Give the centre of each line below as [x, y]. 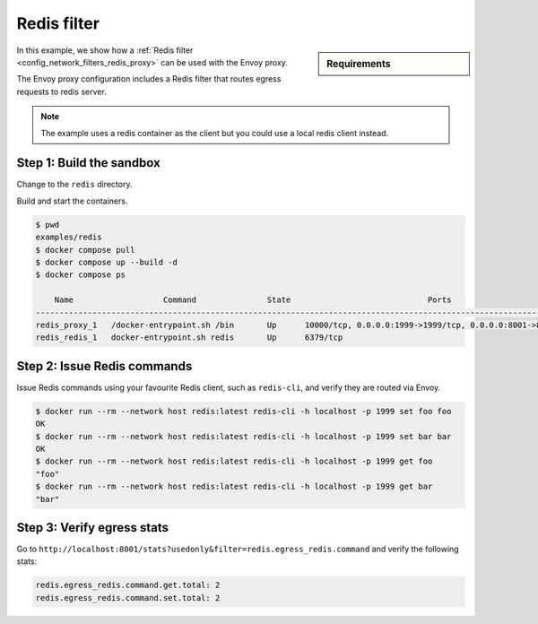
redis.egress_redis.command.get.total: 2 [128, 585]
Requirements [359, 64]
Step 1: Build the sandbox [88, 163]
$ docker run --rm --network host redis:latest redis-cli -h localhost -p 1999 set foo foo [243, 411]
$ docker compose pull [85, 250]
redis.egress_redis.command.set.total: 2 [128, 598]
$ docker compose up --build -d [107, 262]
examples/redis [69, 237]
